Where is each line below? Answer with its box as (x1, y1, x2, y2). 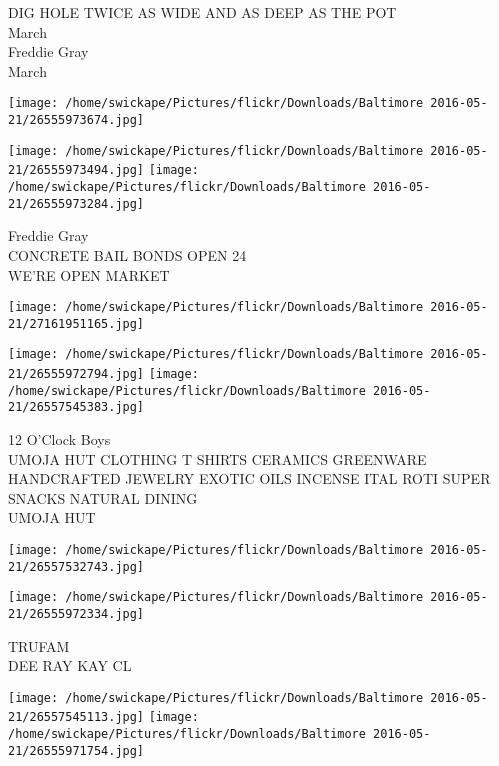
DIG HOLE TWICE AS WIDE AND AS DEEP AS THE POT (8, 2, 397, 22)
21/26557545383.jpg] (8, 400, 145, 415)
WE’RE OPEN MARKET (8, 264, 170, 285)
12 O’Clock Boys (8, 429, 111, 450)
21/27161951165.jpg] (8, 316, 145, 331)
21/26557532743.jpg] (8, 559, 145, 574)
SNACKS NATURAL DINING (8, 487, 198, 508)
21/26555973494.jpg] (8, 163, 145, 178)
